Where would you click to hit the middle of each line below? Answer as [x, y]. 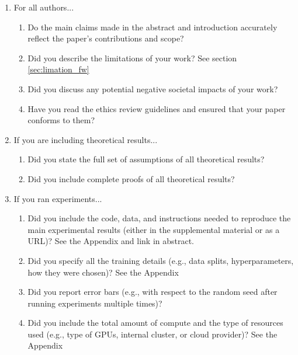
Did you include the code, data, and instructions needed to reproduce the [159, 218]
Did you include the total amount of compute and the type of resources [155, 323]
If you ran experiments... [58, 198]
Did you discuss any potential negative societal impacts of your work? [153, 88]
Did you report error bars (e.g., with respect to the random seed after [153, 292]
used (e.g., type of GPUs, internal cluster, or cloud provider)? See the [153, 334]
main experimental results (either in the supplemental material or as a [154, 229]
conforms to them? [61, 120]
